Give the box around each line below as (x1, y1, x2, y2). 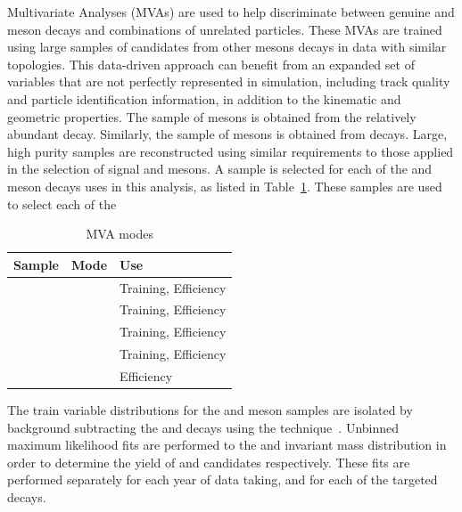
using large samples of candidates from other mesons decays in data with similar (7, 37, 447, 56)
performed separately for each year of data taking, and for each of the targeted (7, 470, 438, 489)
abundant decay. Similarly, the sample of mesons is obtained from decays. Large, (7, 125, 448, 143)
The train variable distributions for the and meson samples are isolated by (7, 401, 413, 419)
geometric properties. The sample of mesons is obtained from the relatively (7, 107, 417, 126)
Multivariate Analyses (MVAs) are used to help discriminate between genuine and (7, 3, 455, 20)
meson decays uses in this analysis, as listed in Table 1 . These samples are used (7, 176, 442, 195)
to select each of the (7, 194, 117, 213)
